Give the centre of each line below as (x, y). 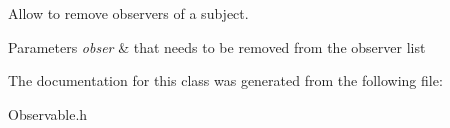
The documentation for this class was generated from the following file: (225, 80)
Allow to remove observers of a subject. (128, 13)
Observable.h (48, 113)
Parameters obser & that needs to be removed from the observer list (217, 46)
